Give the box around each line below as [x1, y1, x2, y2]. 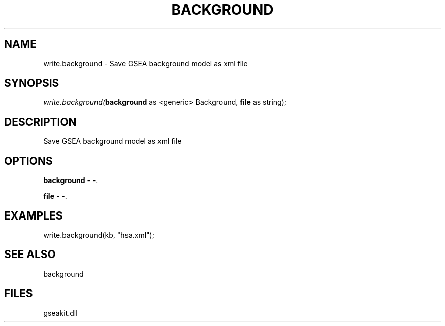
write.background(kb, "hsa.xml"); [43, 230, 154, 239]
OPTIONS [4, 154, 53, 167]
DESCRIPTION [4, 115, 77, 128]
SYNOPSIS [4, 77, 59, 90]
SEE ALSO [4, 248, 56, 261]
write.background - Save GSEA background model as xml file [43, 59, 248, 68]
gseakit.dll [43, 308, 78, 317]
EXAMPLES [4, 209, 63, 222]
